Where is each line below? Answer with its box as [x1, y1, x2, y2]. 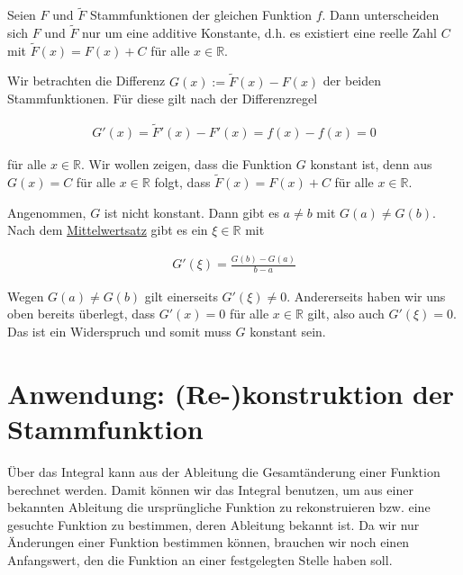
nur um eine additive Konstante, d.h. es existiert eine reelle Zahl [82, 23, 437, 42]
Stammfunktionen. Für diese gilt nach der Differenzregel [7, 89, 318, 108]
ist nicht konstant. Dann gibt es [104, 202, 279, 221]
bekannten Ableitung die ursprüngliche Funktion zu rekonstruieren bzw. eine [7, 498, 431, 517]
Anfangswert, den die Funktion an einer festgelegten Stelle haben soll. [7, 550, 393, 569]
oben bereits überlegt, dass [7, 304, 156, 323]
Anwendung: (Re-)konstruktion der [7, 374, 455, 411]
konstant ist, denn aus [310, 155, 432, 174]
